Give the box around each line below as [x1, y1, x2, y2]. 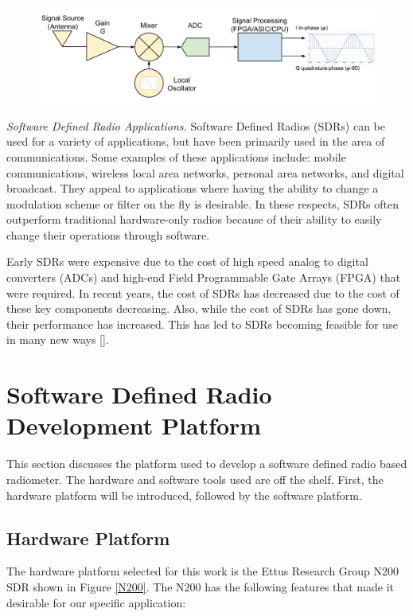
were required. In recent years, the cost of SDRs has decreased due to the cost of [6, 284, 399, 301]
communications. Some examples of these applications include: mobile [6, 148, 346, 165]
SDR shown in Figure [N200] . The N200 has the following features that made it [6, 578, 395, 595]
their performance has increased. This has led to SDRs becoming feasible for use [6, 315, 398, 332]
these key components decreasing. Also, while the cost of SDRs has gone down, [6, 300, 392, 317]
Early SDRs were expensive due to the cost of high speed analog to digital [6, 253, 368, 270]
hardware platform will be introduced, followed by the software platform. [6, 486, 362, 503]
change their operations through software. [6, 226, 210, 243]
